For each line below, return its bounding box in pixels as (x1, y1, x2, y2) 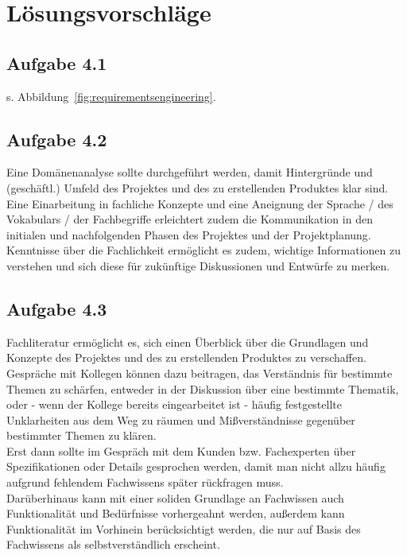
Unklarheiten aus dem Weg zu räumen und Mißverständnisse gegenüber (6, 411, 355, 428)
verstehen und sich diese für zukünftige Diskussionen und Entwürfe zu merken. (6, 257, 390, 274)
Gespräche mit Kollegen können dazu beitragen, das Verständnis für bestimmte (6, 364, 393, 381)
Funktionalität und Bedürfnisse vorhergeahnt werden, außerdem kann (6, 505, 345, 522)
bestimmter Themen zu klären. (6, 427, 157, 444)
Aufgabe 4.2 (6, 126, 107, 151)
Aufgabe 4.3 (6, 296, 107, 320)
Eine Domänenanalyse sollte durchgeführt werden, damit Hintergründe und (6, 164, 373, 180)
